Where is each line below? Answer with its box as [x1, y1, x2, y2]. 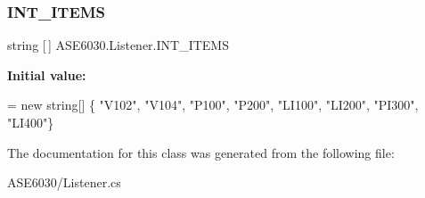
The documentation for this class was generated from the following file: [7, 143, 395, 161]
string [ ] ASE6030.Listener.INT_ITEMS [7, 36, 229, 54]
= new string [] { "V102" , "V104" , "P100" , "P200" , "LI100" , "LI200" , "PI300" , [7, 95, 419, 114]
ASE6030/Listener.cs [7, 173, 121, 192]
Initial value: [7, 65, 86, 84]
